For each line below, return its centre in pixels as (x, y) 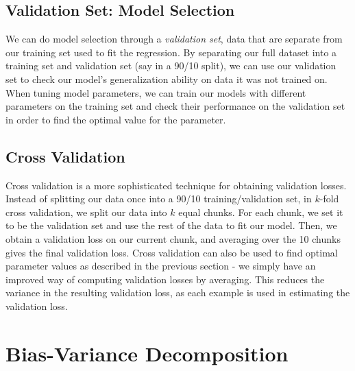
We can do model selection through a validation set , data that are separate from (174, 39)
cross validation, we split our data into (86, 212)
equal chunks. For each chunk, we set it (261, 212)
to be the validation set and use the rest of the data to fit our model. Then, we (171, 225)
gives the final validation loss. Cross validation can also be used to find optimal (172, 252)
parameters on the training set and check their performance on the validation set (175, 106)
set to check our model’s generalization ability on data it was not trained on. (167, 79)
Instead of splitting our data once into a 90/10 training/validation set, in (159, 199)
